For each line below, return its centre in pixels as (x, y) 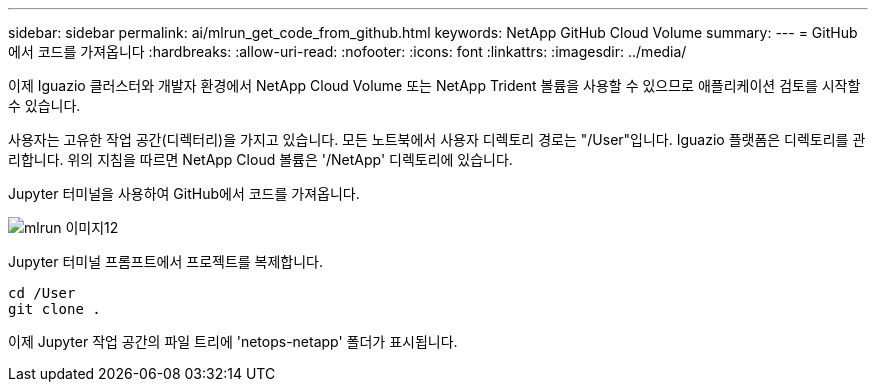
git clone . (54, 309)
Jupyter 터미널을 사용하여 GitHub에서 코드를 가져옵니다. (184, 193)
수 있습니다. (44, 105)
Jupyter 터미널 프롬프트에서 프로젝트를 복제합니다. (166, 261)
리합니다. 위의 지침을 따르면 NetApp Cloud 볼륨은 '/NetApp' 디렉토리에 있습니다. (260, 159)
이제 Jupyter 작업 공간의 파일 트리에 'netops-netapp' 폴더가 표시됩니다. (233, 341)
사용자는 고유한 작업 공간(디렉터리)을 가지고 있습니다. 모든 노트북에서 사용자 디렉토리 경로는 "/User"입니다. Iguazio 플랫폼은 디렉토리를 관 (437, 139)
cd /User (42, 293)
